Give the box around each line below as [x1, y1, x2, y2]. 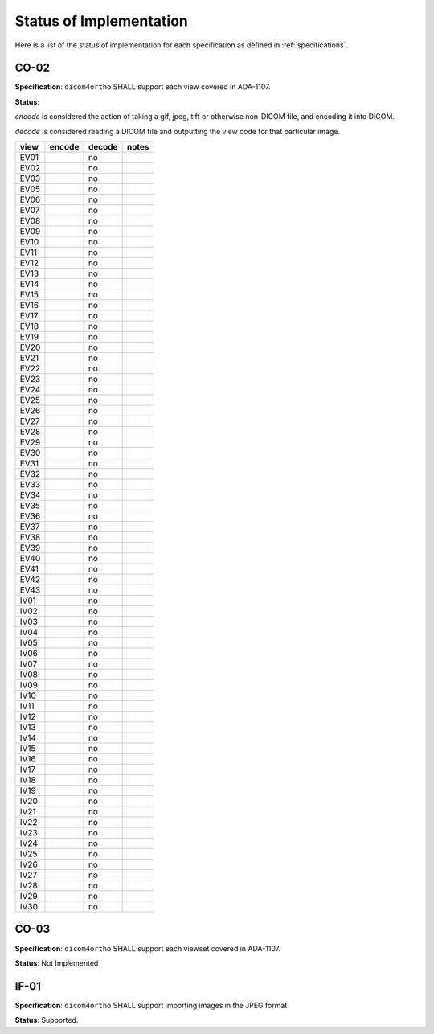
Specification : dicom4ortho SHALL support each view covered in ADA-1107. [14, 82, 271, 92]
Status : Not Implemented [14, 958, 99, 968]
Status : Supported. [14, 1016, 79, 1025]
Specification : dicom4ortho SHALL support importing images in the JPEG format [14, 1000, 288, 1010]
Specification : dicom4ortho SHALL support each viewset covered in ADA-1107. [14, 943, 281, 953]
